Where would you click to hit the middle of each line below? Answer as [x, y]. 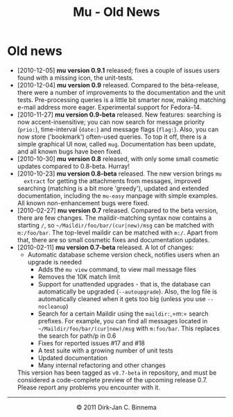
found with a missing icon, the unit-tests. [75, 78]
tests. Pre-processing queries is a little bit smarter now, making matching [121, 100]
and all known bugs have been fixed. [70, 151]
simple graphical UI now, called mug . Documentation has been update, [116, 144]
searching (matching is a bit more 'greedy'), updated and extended [113, 188]
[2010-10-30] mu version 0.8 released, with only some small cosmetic [118, 159]
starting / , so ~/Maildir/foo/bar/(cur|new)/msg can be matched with [115, 225]
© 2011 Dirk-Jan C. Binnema [116, 407]
